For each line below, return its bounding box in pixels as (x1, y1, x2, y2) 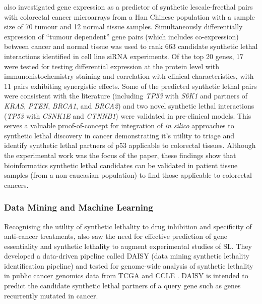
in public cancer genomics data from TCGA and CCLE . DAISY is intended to (4, 270, 248, 281)
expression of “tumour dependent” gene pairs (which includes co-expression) (4, 31, 239, 41)
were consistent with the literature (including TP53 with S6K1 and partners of (4, 90, 247, 101)
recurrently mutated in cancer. (4, 290, 98, 300)
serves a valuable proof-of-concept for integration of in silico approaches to (4, 120, 234, 131)
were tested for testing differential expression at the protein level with (4, 61, 220, 71)
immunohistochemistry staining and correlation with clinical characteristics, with (4, 71, 254, 81)
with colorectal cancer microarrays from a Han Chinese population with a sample (4, 11, 255, 22)
